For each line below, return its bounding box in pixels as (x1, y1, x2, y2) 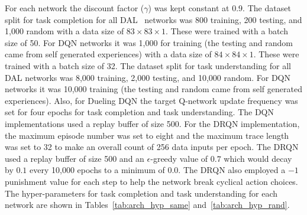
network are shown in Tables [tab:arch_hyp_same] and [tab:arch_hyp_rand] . (5, 198, 290, 211)
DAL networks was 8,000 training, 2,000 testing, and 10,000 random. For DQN (5, 71, 291, 83)
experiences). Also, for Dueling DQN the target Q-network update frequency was (5, 94, 298, 106)
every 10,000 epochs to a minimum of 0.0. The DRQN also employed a (30, 164, 286, 176)
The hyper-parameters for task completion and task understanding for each (5, 187, 278, 199)
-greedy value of (150, 152, 208, 164)
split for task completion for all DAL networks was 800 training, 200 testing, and (5, 13, 302, 25)
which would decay (224, 152, 292, 164)
